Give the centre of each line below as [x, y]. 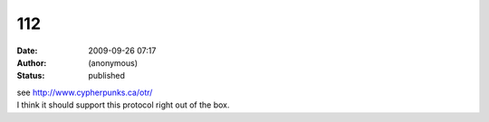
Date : [27, 51]
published [107, 76]
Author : [32, 62]
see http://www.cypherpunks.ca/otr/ [85, 92]
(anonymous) [113, 62]
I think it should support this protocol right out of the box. [123, 105]
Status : [31, 76]
